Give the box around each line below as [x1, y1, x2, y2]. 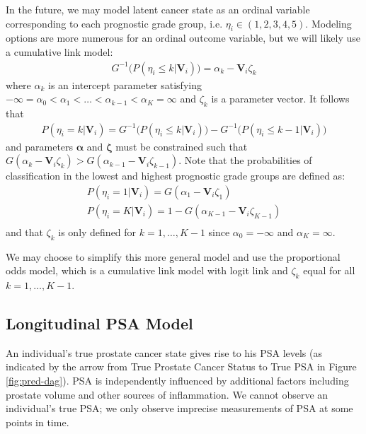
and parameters [6, 139, 74, 153]
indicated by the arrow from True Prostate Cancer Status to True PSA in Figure [6, 359, 357, 374]
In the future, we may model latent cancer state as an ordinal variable [6, 2, 310, 16]
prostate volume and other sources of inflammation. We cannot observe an [6, 387, 328, 401]
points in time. [6, 414, 69, 429]
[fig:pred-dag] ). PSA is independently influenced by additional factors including [6, 373, 349, 388]
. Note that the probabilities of [178, 153, 312, 168]
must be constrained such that [115, 139, 248, 153]
